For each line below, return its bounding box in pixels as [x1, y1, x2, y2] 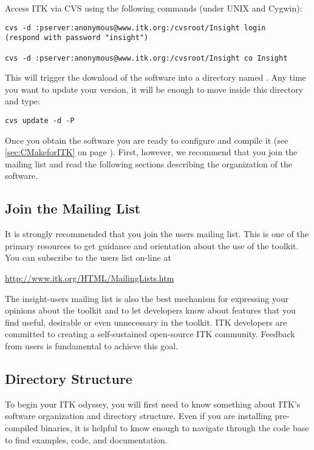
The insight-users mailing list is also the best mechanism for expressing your [5, 292, 289, 304]
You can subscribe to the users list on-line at [5, 251, 171, 264]
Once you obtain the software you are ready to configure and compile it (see [5, 133, 288, 146]
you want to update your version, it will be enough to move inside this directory [5, 82, 304, 95]
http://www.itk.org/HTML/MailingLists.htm [5, 272, 174, 284]
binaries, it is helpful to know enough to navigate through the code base [41, 421, 309, 434]
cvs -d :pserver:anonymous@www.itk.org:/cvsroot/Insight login [5, 23, 266, 32]
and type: [5, 95, 40, 107]
